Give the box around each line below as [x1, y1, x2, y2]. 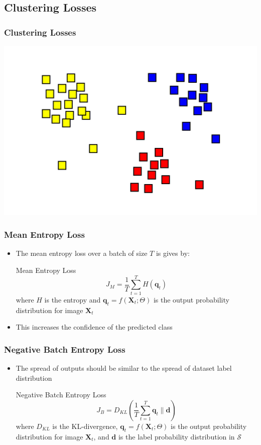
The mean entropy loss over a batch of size [16, 248, 148, 258]
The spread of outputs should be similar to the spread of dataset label [16, 362, 232, 373]
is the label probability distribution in [118, 431, 235, 441]
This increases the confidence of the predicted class [16, 322, 173, 332]
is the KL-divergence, [52, 420, 118, 431]
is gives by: [156, 248, 190, 258]
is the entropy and [44, 294, 101, 305]
